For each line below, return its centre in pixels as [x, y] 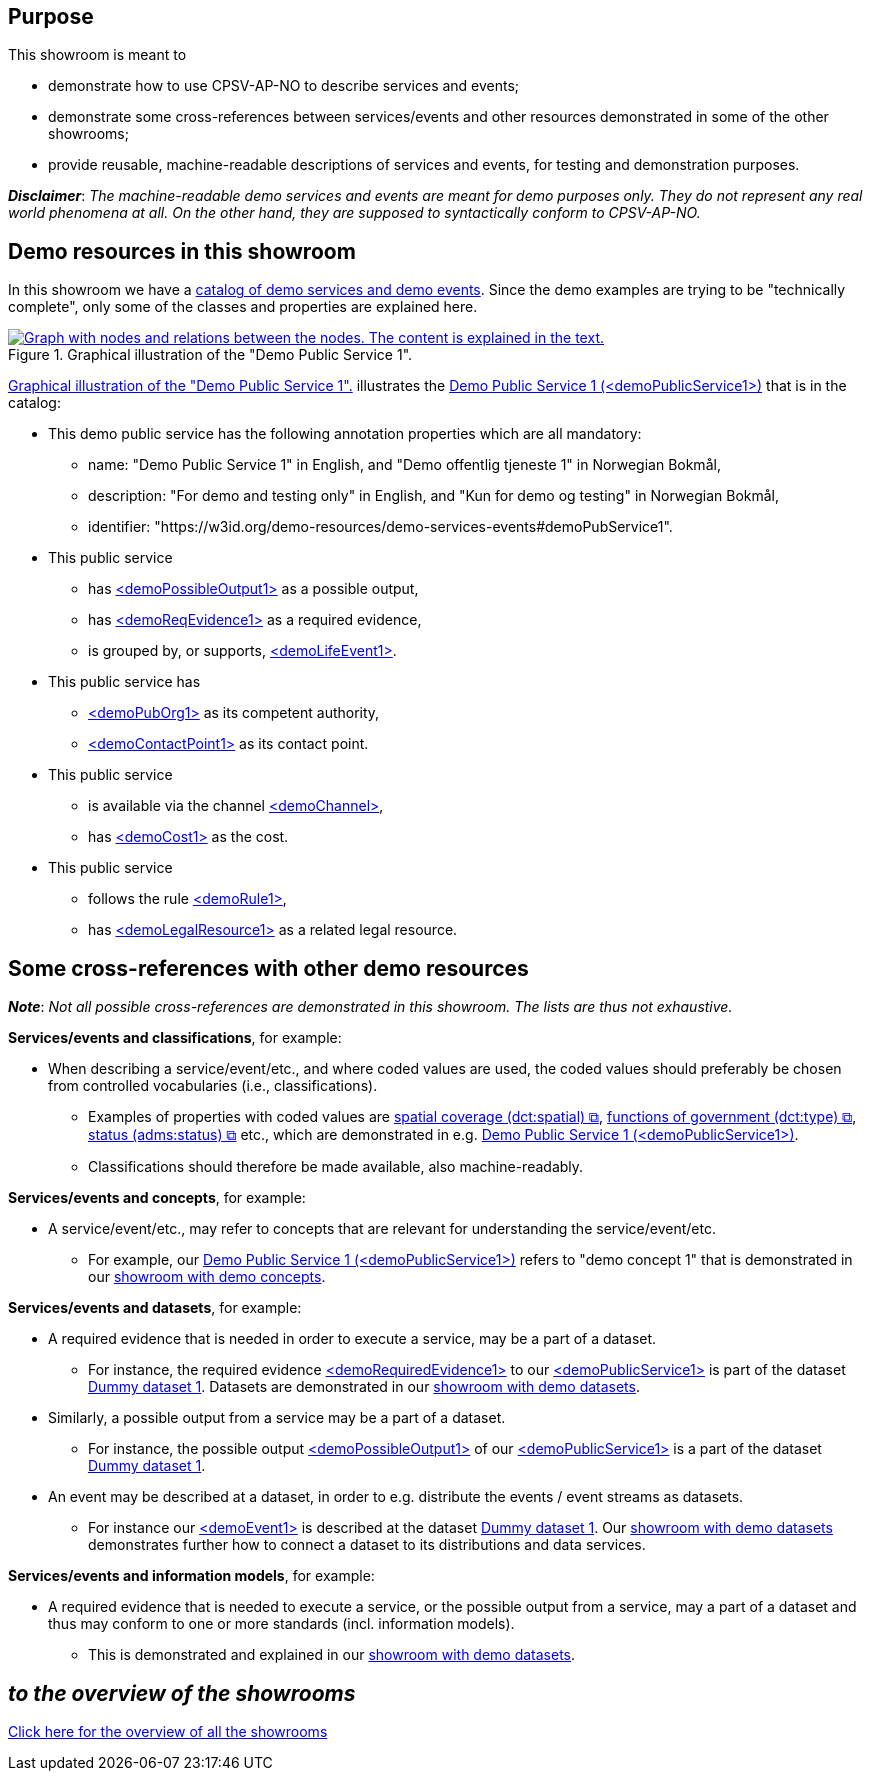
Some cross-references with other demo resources [268, 968]
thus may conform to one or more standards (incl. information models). [281, 1624]
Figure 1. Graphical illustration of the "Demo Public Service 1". [210, 355]
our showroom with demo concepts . [207, 1277]
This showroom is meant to [97, 55]
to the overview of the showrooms [182, 1693]
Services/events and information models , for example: [191, 1576]
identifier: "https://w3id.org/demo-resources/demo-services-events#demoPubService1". [380, 527]
